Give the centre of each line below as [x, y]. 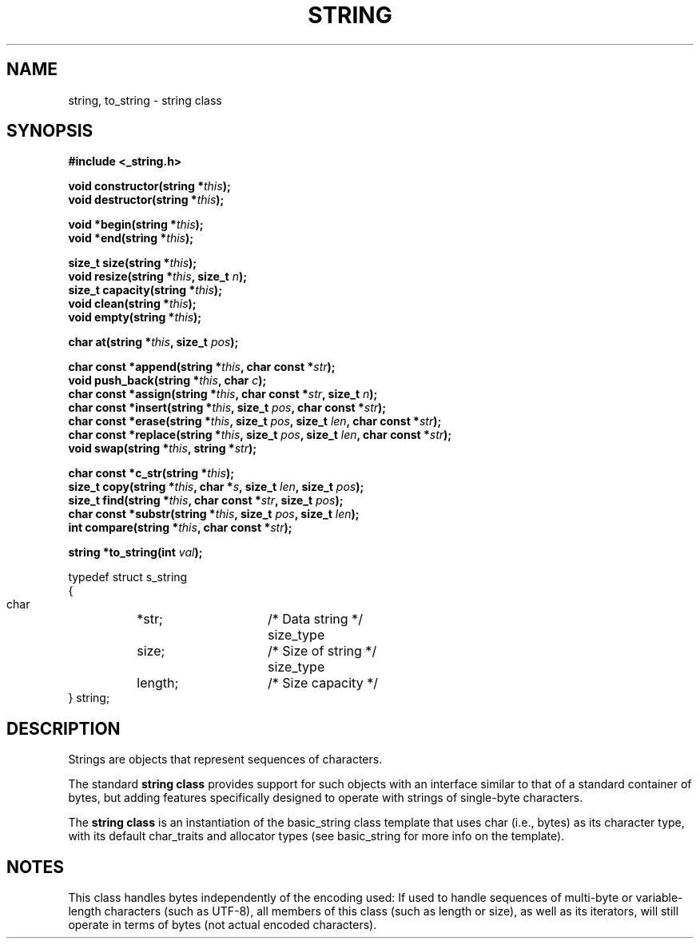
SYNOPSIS [50, 131]
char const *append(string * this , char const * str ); [202, 367]
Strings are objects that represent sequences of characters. [225, 760]
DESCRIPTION [64, 728]
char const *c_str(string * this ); [151, 473]
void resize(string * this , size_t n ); [158, 277]
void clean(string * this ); [132, 304]
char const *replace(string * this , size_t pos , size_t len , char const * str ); [260, 435]
